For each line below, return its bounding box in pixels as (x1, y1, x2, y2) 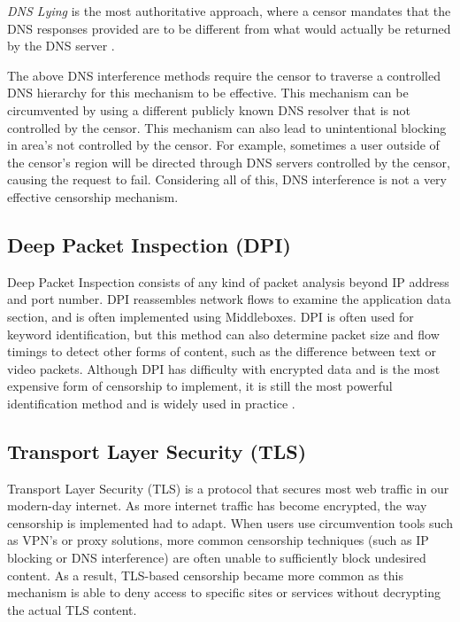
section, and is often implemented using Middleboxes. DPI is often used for (7, 307, 414, 325)
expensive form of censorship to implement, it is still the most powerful (7, 377, 393, 395)
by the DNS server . (7, 36, 115, 55)
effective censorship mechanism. (7, 187, 179, 206)
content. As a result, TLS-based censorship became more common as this (7, 565, 403, 584)
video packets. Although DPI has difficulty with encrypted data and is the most (7, 359, 441, 377)
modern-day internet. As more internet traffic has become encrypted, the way (7, 496, 427, 515)
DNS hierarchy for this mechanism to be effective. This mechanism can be (7, 83, 409, 102)
